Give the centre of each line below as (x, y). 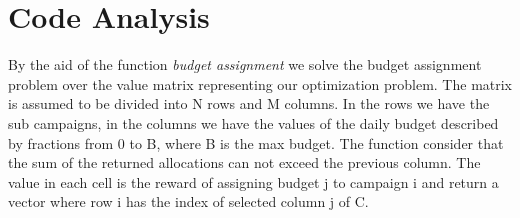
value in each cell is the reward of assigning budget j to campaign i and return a (253, 181)
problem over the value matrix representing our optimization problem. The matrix (260, 83)
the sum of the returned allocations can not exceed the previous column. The (244, 162)
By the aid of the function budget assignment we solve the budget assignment (245, 64)
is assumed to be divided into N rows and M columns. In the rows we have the (249, 103)
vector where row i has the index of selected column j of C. (188, 201)
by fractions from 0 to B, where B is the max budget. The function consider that (256, 142)
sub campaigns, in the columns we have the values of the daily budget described (253, 122)
